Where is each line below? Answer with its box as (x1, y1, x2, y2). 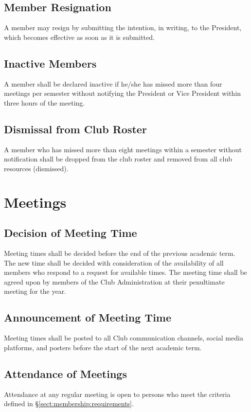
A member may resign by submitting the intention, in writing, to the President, (4, 22, 242, 33)
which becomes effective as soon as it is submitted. (4, 32, 155, 42)
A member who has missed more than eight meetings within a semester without (4, 144, 242, 154)
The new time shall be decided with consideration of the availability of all (4, 257, 224, 268)
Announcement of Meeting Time (4, 310, 172, 325)
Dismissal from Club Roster (4, 121, 147, 136)
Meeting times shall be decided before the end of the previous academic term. (4, 248, 235, 258)
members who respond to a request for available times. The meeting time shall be (4, 267, 247, 277)
